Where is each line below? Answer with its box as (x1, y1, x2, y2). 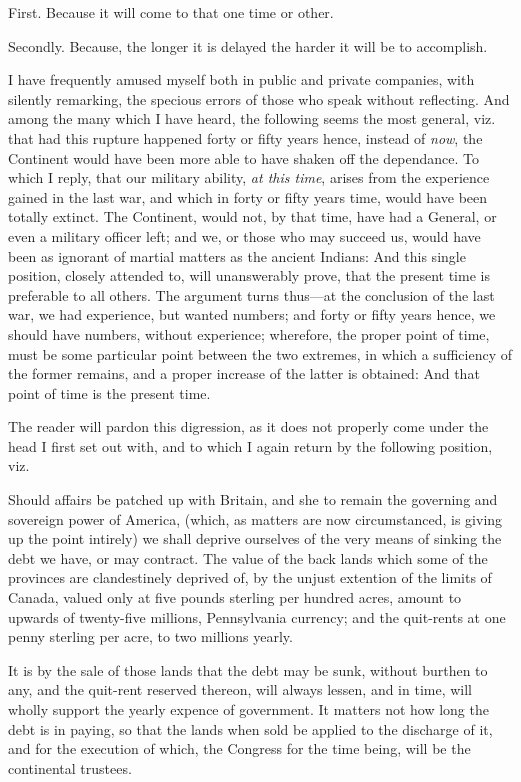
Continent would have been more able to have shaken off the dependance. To (8, 147, 480, 168)
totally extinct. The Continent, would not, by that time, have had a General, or (8, 206, 497, 227)
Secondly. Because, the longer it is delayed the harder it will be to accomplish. (8, 35, 488, 56)
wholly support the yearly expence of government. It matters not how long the (8, 699, 489, 719)
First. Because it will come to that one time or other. (8, 2, 334, 22)
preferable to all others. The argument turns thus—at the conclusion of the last (8, 284, 495, 305)
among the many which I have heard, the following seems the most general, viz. (8, 108, 496, 129)
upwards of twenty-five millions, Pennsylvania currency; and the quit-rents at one (8, 606, 506, 627)
